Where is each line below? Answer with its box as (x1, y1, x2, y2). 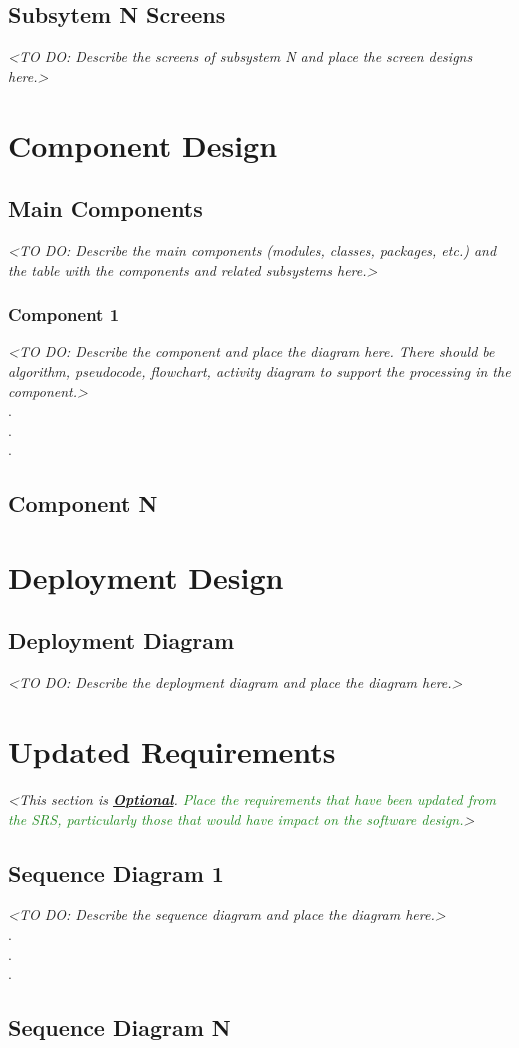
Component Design (8, 124, 278, 165)
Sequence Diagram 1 (8, 857, 224, 888)
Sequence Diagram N (8, 1012, 231, 1043)
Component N (8, 488, 158, 519)
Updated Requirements (8, 731, 336, 772)
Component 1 (8, 302, 120, 327)
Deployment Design (8, 556, 284, 597)
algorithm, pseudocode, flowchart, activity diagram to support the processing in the (8, 360, 511, 381)
